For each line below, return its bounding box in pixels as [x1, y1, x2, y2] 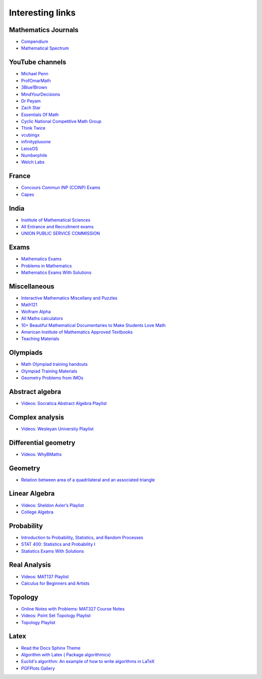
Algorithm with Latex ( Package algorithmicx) [21, 651, 111, 658]
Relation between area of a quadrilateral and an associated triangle [21, 476, 155, 483]
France [9, 172, 31, 180]
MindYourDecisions [21, 91, 60, 97]
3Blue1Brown [21, 85, 47, 90]
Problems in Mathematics [21, 263, 72, 269]
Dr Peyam [21, 98, 41, 104]
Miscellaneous [9, 282, 54, 290]
